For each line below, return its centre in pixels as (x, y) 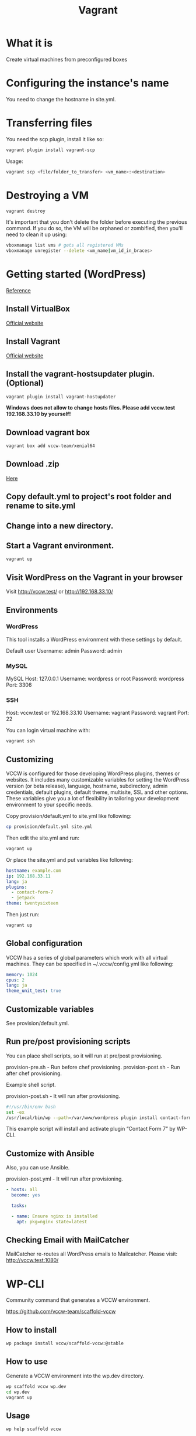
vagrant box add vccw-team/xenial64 (50, 446)
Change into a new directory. (60, 526)
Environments (32, 610)
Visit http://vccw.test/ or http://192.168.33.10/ (60, 592)
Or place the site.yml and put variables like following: (69, 859)
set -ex (15, 1112)
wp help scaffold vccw (34, 1429)
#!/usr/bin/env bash (31, 1107)
